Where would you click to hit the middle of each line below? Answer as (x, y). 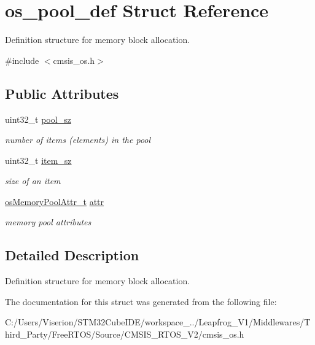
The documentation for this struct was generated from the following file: (141, 301)
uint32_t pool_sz (38, 119)
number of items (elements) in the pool (78, 140)
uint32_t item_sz (38, 160)
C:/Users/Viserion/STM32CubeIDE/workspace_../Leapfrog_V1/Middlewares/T (158, 322)
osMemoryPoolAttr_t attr (55, 201)
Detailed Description (72, 255)
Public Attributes (62, 93)
